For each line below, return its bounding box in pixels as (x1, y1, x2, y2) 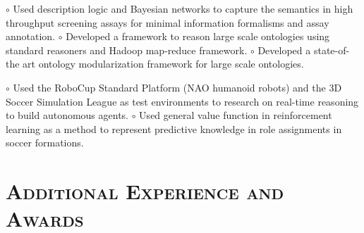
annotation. (6, 29, 56, 44)
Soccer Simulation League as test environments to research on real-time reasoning (6, 94, 359, 108)
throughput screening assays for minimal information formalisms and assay (6, 15, 329, 30)
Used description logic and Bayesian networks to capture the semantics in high (13, 1, 353, 15)
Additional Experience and (6, 177, 284, 206)
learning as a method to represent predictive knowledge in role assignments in (6, 121, 342, 136)
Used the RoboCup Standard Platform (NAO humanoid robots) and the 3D (13, 80, 342, 94)
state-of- (313, 42, 350, 57)
